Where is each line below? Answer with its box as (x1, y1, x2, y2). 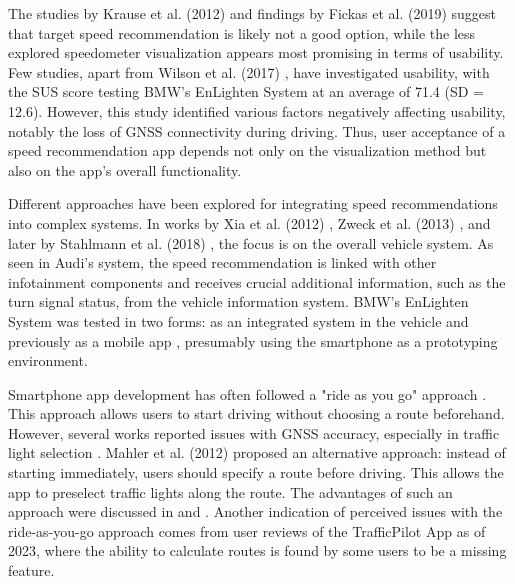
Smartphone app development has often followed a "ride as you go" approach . (8, 383, 487, 404)
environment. (8, 350, 88, 371)
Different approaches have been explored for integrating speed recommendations (8, 193, 498, 214)
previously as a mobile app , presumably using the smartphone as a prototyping (8, 330, 498, 351)
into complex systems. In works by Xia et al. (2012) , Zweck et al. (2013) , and (8, 212, 491, 233)
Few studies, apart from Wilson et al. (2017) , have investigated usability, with (8, 61, 490, 82)
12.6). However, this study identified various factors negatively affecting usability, (8, 100, 506, 121)
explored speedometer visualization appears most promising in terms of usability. (8, 42, 504, 63)
